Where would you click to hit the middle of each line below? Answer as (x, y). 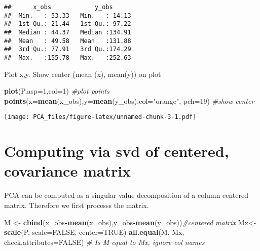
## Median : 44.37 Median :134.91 (68, 32)
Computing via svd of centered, (117, 151)
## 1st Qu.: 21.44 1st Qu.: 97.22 (68, 24)
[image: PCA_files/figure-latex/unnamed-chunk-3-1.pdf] (100, 117)
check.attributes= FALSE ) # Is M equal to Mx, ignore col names (104, 242)
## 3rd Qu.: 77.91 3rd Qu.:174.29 (68, 49)
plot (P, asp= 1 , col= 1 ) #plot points (57, 91)
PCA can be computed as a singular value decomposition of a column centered (126, 195)
